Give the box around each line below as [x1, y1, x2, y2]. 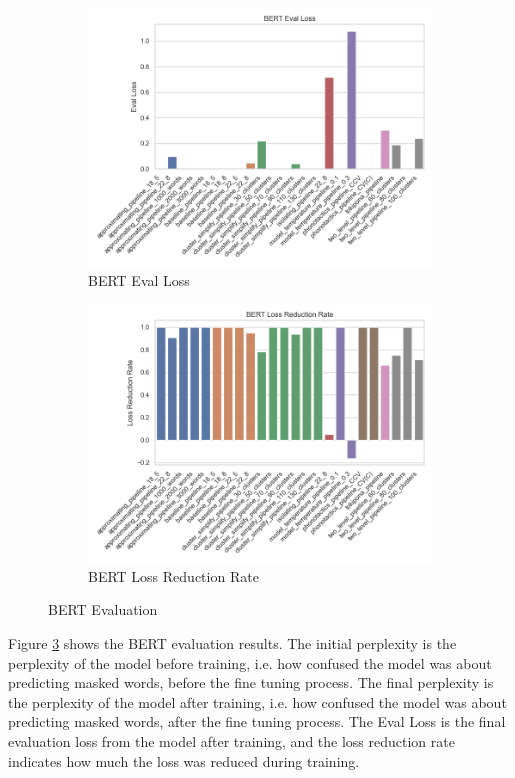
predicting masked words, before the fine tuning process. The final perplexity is [8, 672, 494, 693]
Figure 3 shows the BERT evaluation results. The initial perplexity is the [8, 632, 457, 653]
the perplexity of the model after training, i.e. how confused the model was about [8, 691, 507, 712]
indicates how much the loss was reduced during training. [8, 750, 360, 771]
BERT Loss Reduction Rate [88, 565, 259, 586]
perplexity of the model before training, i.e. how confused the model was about [8, 652, 492, 673]
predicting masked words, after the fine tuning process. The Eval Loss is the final [8, 711, 506, 732]
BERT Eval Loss [88, 269, 190, 290]
